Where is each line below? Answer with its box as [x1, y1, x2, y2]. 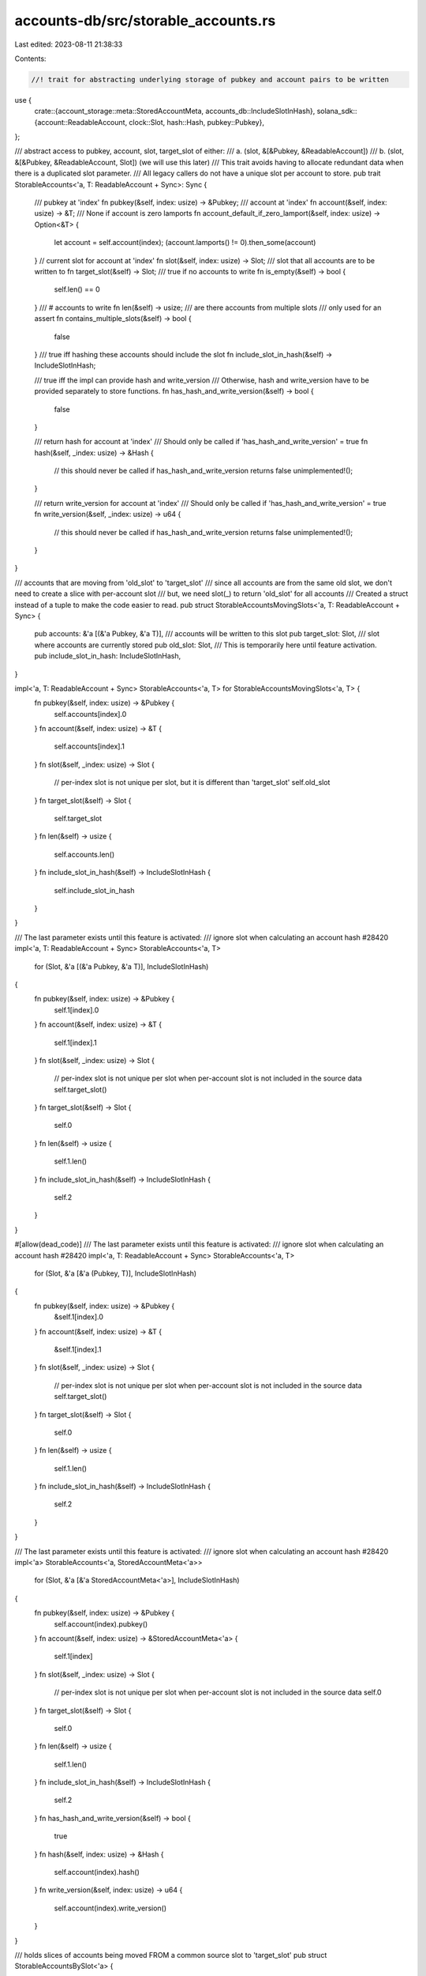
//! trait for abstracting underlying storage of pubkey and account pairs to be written [31, 75, 390, 84]
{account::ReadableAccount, [34, 117, 128, 126]
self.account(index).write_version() [54, 1903, 167, 1913]
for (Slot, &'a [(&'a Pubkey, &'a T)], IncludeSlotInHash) [34, 961, 209, 971]
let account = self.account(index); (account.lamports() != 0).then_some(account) [54, 238, 316, 247]
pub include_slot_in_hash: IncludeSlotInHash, [34, 651, 181, 661]
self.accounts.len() [54, 850, 115, 859]
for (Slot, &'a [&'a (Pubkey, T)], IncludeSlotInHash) [34, 1269, 197, 1278]
